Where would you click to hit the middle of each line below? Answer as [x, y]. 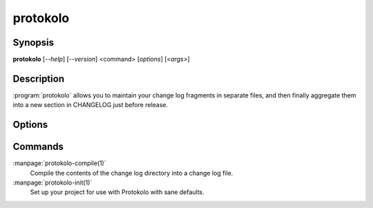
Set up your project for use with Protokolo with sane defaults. [117, 192]
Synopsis [34, 42]
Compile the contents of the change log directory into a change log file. [132, 173]
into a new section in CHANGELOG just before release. [90, 105]
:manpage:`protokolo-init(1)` [52, 182]
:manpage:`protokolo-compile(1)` [59, 163]
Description [39, 78]
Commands [38, 147]
